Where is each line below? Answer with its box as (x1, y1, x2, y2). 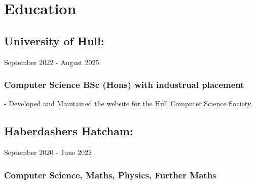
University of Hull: (4, 33, 104, 48)
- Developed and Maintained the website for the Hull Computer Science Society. (4, 98, 252, 109)
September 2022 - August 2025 (4, 56, 99, 67)
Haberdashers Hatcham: (4, 123, 133, 139)
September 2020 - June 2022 (4, 147, 92, 158)
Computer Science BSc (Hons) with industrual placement (4, 78, 244, 91)
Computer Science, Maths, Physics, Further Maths (4, 168, 216, 181)
